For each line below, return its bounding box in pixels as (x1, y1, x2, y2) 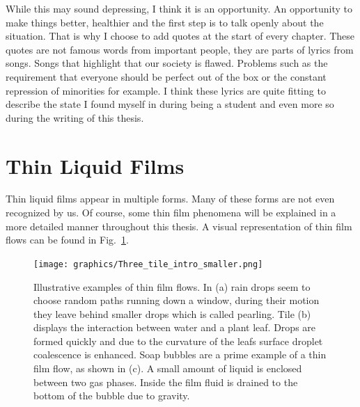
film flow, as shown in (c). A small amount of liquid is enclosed (33, 361, 302, 376)
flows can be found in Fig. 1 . (6, 232, 129, 247)
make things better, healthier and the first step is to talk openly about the (6, 15, 324, 29)
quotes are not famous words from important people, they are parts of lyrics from (6, 42, 354, 56)
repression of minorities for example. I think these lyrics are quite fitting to (6, 83, 326, 97)
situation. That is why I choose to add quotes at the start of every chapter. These (6, 29, 355, 43)
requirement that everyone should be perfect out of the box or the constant (6, 69, 327, 83)
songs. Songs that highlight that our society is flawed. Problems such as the (6, 56, 328, 70)
